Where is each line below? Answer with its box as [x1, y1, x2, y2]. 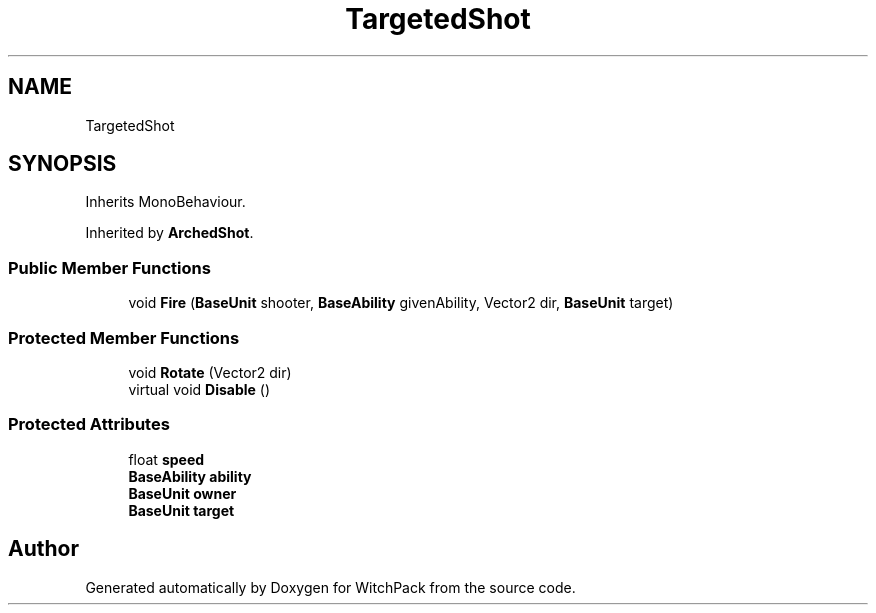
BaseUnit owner [128, 484, 237, 502]
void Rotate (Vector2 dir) [128, 363, 292, 381]
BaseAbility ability [128, 467, 252, 485]
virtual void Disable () [128, 380, 271, 398]
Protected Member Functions [8, 327, 240, 348]
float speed [128, 450, 205, 468]
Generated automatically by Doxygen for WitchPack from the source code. [85, 578, 576, 596]
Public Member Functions [8, 257, 211, 278]
